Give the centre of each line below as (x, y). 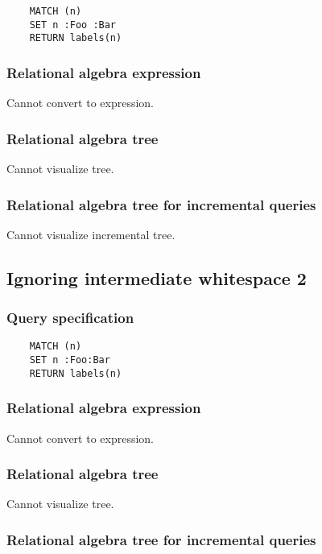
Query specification (70, 318)
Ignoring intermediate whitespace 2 (157, 277)
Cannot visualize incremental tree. (91, 234)
